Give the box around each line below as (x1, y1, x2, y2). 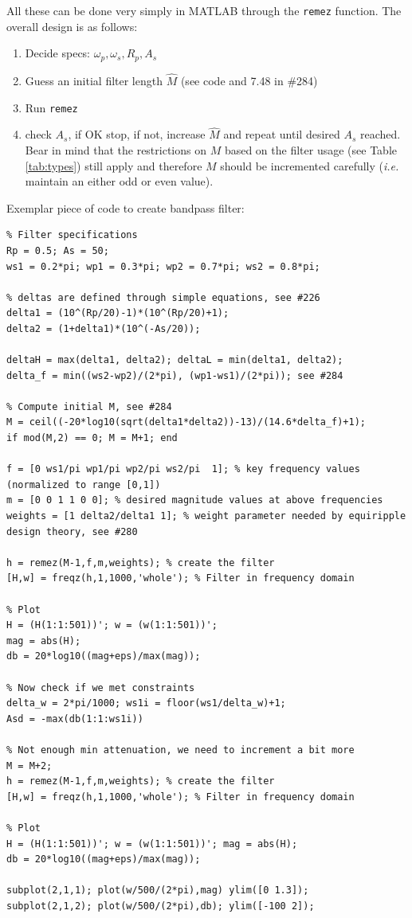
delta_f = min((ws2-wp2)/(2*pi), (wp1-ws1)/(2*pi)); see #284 (6, 369, 343, 381)
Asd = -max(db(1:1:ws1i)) (6, 713, 143, 725)
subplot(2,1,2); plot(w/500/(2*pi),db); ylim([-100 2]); (6, 900, 315, 912)
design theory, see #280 (6, 525, 138, 537)
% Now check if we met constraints (6, 682, 195, 693)
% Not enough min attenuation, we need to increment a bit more (6, 744, 355, 756)
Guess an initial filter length (25, 72, 163, 88)
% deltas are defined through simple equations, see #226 (6, 291, 320, 303)
